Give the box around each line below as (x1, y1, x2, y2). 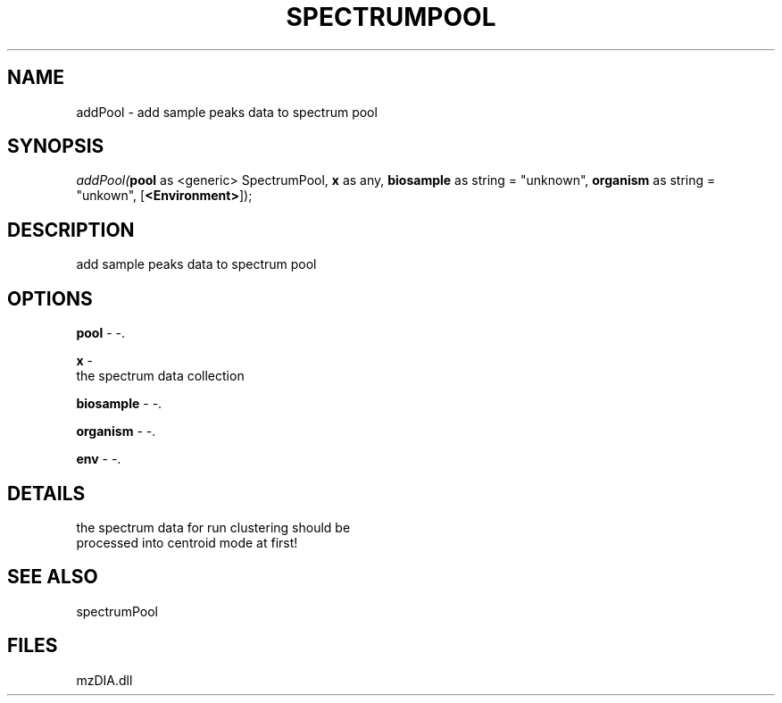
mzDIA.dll (76, 672, 133, 688)
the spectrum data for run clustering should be (76, 519, 351, 535)
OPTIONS (7, 287, 93, 310)
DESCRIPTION (7, 218, 135, 241)
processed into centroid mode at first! (76, 534, 298, 550)
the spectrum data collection (76, 368, 245, 384)
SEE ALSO (7, 565, 98, 589)
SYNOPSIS (7, 135, 104, 158)
